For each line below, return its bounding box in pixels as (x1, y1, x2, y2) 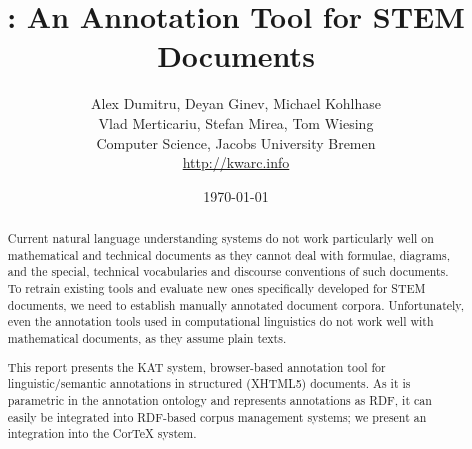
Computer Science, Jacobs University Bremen (96, 132, 376, 153)
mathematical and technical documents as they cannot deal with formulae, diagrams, (7, 246, 450, 263)
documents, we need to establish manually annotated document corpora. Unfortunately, (7, 296, 464, 313)
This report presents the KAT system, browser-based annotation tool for (7, 358, 386, 375)
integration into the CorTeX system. (7, 425, 197, 442)
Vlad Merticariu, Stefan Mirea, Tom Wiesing (98, 112, 374, 133)
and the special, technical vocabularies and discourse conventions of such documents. (7, 263, 449, 280)
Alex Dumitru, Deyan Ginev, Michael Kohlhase (91, 93, 381, 114)
